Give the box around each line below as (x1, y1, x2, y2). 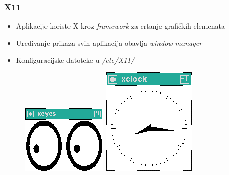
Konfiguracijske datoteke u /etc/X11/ (16, 55, 134, 65)
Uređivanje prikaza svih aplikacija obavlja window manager (16, 37, 202, 48)
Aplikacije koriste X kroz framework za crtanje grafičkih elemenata (16, 20, 225, 31)
